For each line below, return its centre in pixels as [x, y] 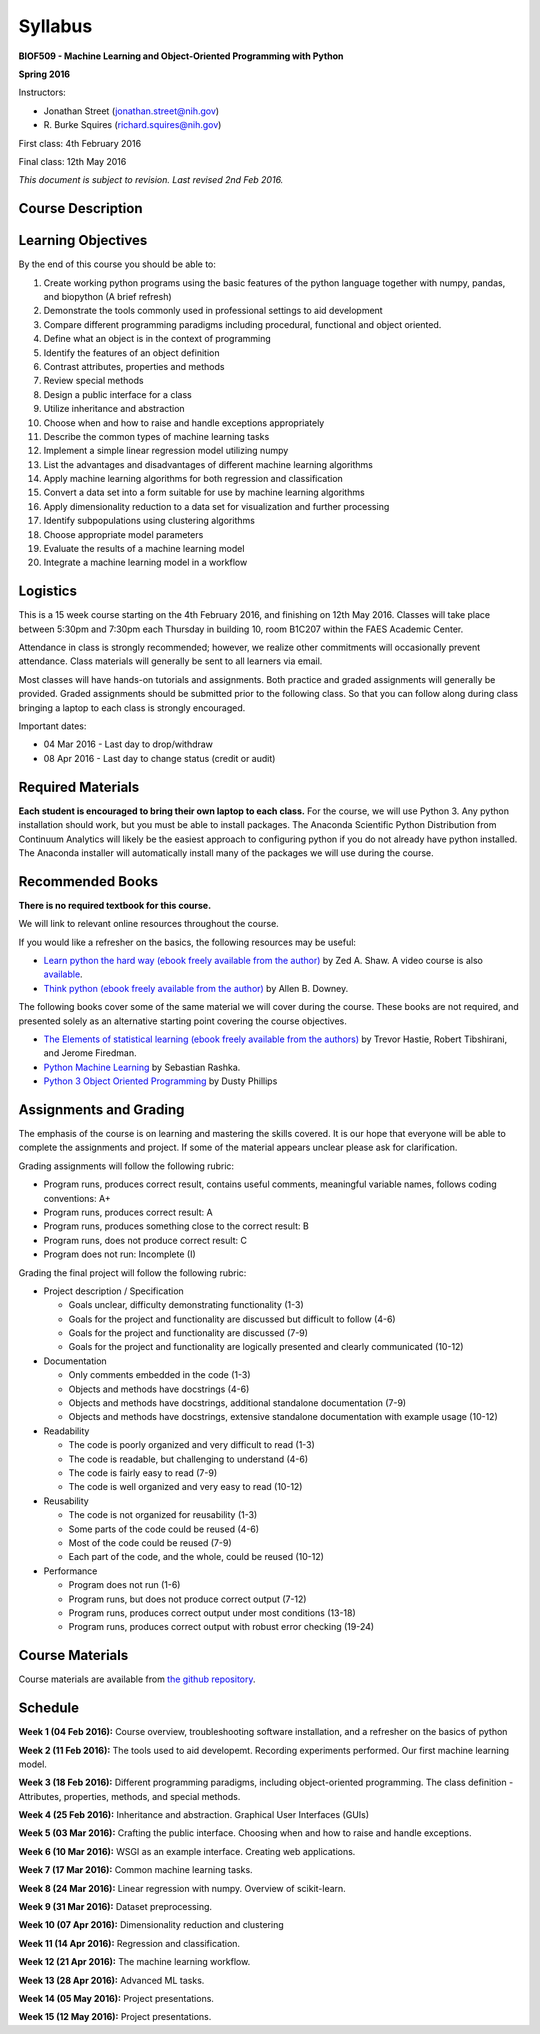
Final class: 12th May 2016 [72, 161]
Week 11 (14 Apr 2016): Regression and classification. [129, 1943]
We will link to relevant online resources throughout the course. [148, 924]
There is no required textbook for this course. [115, 905]
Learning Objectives [83, 240]
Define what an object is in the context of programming [157, 339]
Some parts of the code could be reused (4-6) [164, 1529]
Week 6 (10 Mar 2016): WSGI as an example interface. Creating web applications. [187, 1851]
